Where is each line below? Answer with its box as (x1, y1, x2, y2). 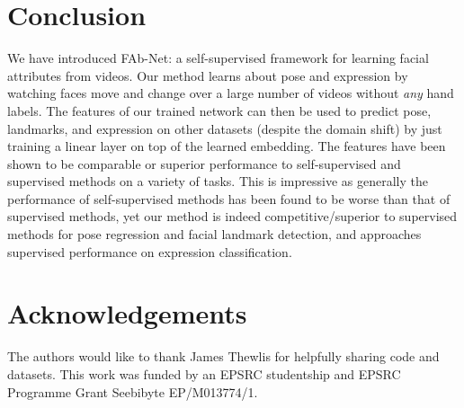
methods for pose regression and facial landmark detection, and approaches (7, 225, 422, 244)
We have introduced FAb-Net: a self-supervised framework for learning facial (7, 49, 429, 67)
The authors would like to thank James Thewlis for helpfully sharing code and (7, 347, 440, 366)
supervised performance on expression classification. (7, 242, 292, 261)
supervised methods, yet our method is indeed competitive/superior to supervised (7, 207, 458, 226)
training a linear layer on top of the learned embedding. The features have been (7, 137, 446, 155)
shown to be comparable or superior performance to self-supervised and (7, 154, 401, 173)
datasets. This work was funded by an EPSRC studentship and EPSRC (7, 364, 401, 383)
